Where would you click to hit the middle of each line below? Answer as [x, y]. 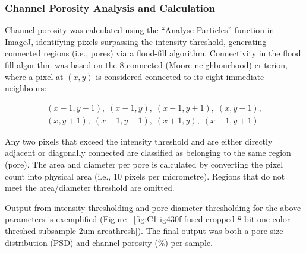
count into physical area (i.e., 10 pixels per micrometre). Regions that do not [145, 176]
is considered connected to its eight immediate [180, 76]
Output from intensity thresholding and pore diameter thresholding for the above [153, 207]
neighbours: [26, 88]
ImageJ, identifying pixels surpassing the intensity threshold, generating [136, 41]
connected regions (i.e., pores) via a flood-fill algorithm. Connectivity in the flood [153, 53]
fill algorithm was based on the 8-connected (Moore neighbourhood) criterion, [146, 65]
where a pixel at [34, 76]
